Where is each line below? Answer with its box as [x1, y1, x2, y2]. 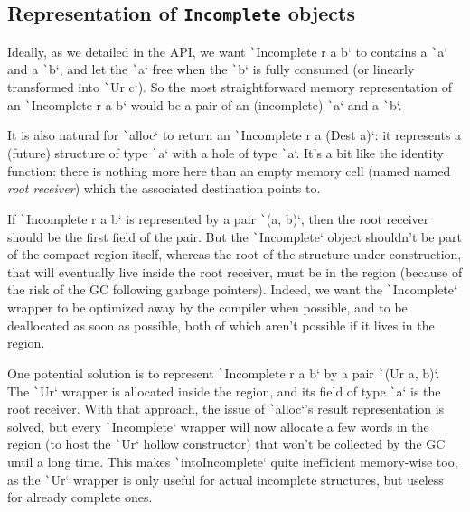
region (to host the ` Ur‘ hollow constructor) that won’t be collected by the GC [7, 434, 446, 453]
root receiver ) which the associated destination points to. [7, 179, 321, 198]
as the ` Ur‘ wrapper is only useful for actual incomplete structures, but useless [7, 470, 444, 489]
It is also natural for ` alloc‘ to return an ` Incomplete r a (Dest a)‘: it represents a [7, 126, 462, 144]
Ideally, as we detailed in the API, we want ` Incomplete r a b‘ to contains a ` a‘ [7, 42, 448, 61]
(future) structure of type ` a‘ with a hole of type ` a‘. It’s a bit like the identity [7, 144, 444, 163]
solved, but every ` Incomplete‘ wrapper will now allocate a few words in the [7, 416, 429, 435]
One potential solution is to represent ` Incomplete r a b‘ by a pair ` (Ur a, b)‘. [7, 363, 440, 382]
